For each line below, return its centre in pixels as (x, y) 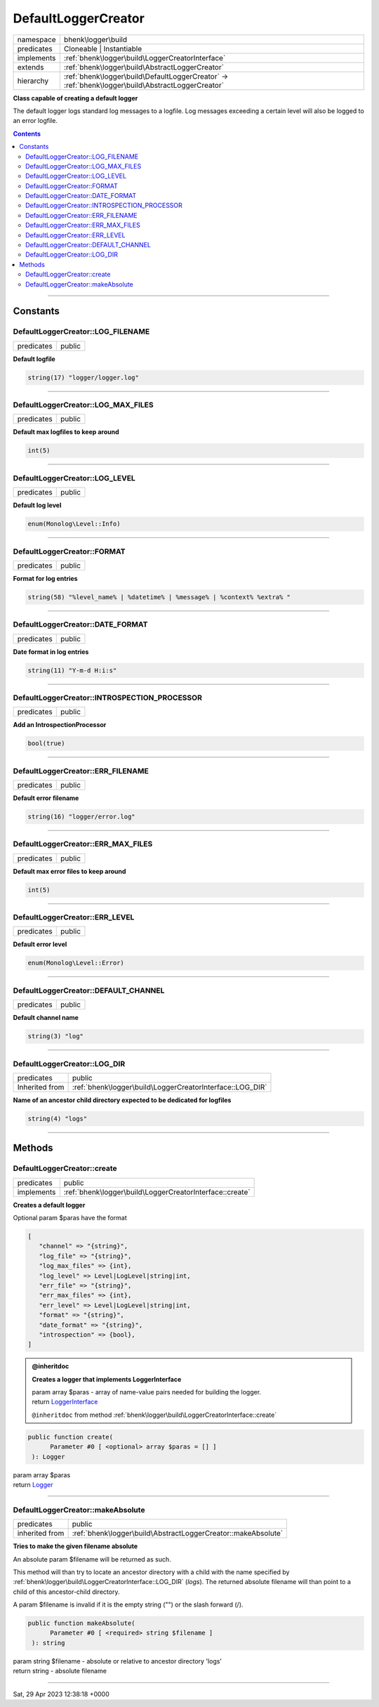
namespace (36, 39)
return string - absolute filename (60, 1671)
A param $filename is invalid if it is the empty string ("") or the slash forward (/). (128, 1604)
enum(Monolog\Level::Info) (74, 524)
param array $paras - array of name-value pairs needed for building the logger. (147, 1392)
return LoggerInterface (65, 1402)
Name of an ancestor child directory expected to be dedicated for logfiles (122, 1100)
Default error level (40, 944)
